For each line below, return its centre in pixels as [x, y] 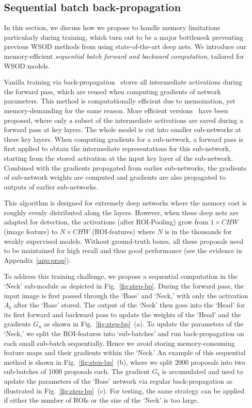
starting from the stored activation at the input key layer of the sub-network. [118, 158]
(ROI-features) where [123, 231]
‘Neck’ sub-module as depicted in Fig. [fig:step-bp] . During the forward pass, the [124, 286]
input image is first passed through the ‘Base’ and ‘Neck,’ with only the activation [126, 295]
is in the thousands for [198, 231]
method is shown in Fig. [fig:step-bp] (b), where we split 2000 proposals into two [125, 362]
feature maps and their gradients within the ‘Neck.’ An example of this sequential [125, 352]
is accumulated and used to [203, 371]
